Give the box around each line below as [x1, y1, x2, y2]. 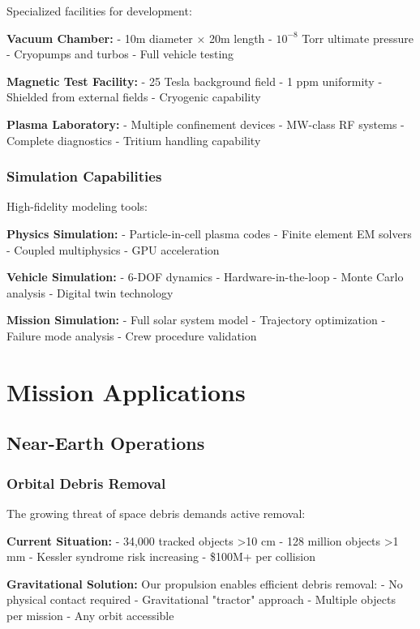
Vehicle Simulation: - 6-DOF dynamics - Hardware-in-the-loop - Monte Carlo [6, 268, 404, 285]
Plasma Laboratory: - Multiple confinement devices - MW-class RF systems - [6, 115, 405, 132]
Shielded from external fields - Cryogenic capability [6, 88, 261, 105]
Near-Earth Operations [6, 430, 205, 456]
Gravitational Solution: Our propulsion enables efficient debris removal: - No [6, 575, 403, 592]
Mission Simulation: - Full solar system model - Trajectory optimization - [6, 311, 386, 328]
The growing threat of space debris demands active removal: [6, 504, 306, 521]
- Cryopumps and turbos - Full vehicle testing [6, 45, 234, 62]
